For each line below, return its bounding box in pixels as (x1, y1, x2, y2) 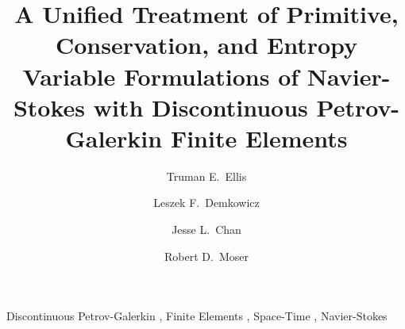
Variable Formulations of (22, 59, 299, 92)
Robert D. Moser (164, 247, 249, 264)
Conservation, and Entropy (55, 29, 358, 61)
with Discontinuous (93, 90, 308, 123)
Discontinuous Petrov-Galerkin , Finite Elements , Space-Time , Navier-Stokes (6, 308, 388, 324)
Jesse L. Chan (172, 221, 241, 238)
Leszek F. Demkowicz (153, 194, 260, 211)
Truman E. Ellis (166, 167, 247, 184)
